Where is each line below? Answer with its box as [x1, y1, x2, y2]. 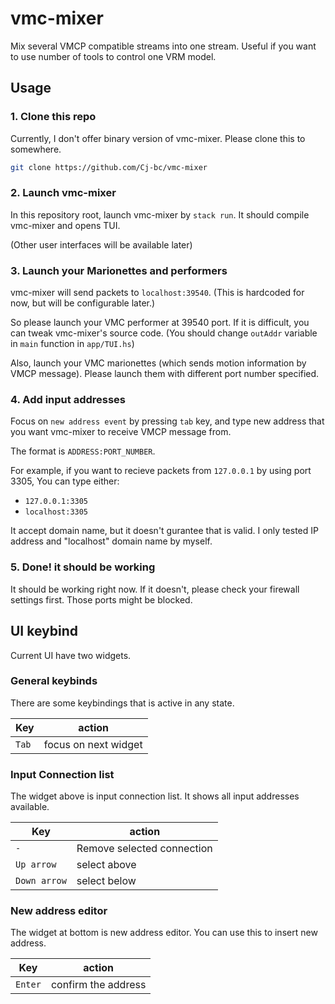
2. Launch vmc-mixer [10, 186, 117, 200]
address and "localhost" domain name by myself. [10, 535, 213, 547]
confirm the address [50, 978, 147, 992]
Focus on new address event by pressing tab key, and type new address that [10, 415, 325, 427]
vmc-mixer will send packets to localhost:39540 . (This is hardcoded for [10, 287, 305, 299]
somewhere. [10, 143, 62, 155]
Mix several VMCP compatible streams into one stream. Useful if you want [10, 40, 317, 52]
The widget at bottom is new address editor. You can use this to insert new [10, 927, 318, 939]
